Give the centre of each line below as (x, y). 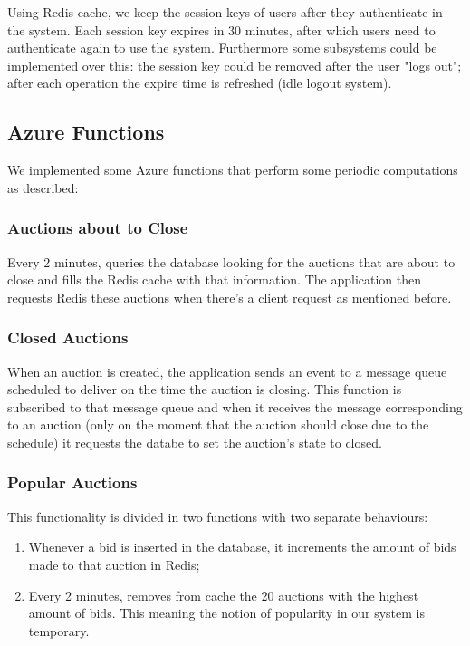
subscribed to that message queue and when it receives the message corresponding (235, 406)
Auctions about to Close (98, 228)
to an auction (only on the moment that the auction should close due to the (218, 424)
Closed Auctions (68, 337)
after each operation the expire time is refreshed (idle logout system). (200, 83)
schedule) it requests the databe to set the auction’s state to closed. (195, 442)
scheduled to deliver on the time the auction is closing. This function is (205, 389)
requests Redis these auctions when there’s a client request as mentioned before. (230, 297)
